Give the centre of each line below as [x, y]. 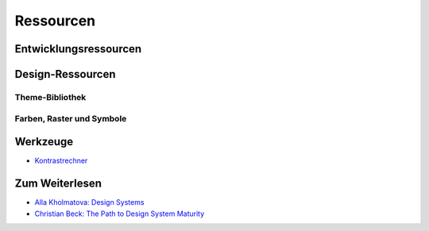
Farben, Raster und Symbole [71, 118]
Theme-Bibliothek [50, 97]
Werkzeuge [44, 142]
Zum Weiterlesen [58, 184]
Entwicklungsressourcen [78, 49]
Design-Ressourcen [65, 74]
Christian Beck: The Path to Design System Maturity [120, 214]
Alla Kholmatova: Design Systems [89, 202]
